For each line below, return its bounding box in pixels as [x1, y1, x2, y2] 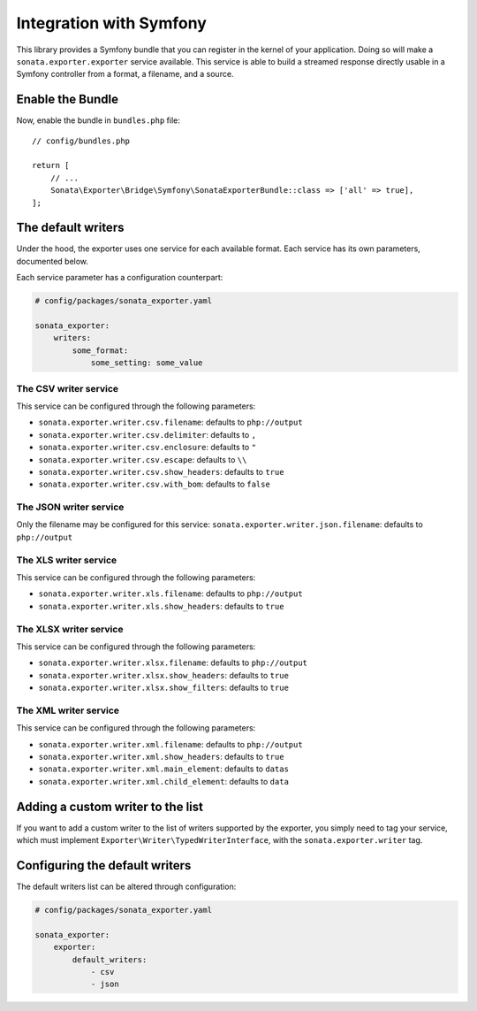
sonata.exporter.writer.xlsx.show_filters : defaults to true [38, 682, 289, 693]
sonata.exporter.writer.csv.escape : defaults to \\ [38, 454, 247, 464]
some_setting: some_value [90, 358, 203, 368]
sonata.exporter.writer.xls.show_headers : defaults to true [38, 601, 284, 611]
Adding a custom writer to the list [16, 799, 203, 814]
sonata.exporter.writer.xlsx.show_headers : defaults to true [38, 670, 289, 680]
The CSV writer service [16, 382, 119, 394]
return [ [32, 160, 70, 171]
